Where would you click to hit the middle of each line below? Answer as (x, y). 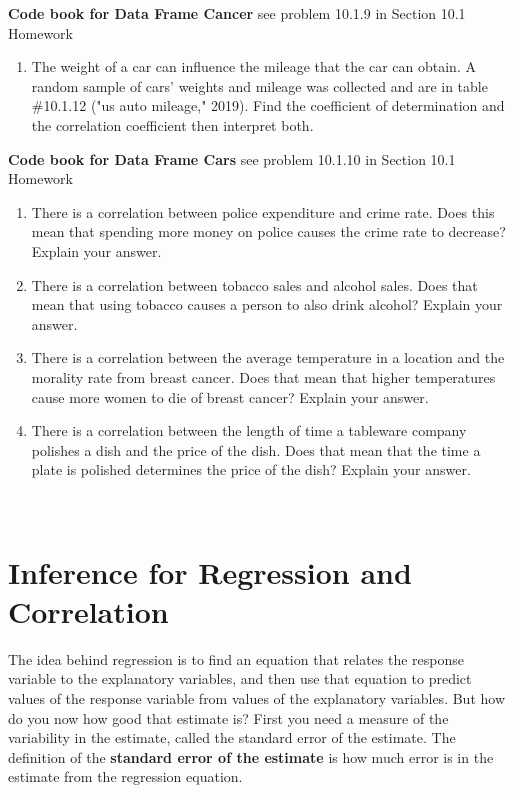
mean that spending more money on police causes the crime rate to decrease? (268, 231)
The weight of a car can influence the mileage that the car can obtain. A (253, 66)
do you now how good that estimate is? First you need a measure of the (228, 717)
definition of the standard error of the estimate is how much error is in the (251, 756)
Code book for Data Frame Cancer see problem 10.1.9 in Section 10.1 (237, 13)
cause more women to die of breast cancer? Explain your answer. (230, 396)
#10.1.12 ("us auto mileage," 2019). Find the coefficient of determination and (268, 105)
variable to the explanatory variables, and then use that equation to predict (240, 678)
